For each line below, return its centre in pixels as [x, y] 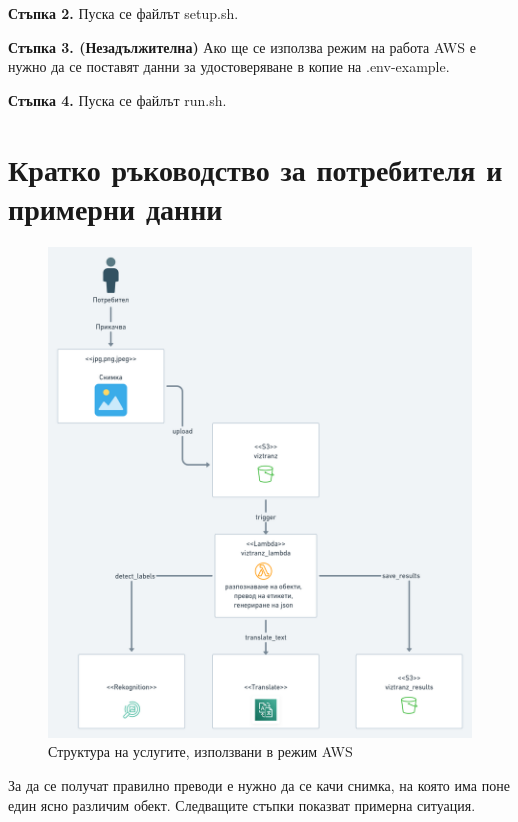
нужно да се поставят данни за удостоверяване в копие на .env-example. [229, 66]
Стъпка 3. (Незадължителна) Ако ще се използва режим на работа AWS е [242, 46]
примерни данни [115, 207]
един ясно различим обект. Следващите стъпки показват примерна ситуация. [242, 804]
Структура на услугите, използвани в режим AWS [200, 751]
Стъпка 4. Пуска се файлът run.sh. [117, 99]
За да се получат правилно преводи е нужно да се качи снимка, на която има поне [259, 785]
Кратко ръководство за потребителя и [255, 168]
